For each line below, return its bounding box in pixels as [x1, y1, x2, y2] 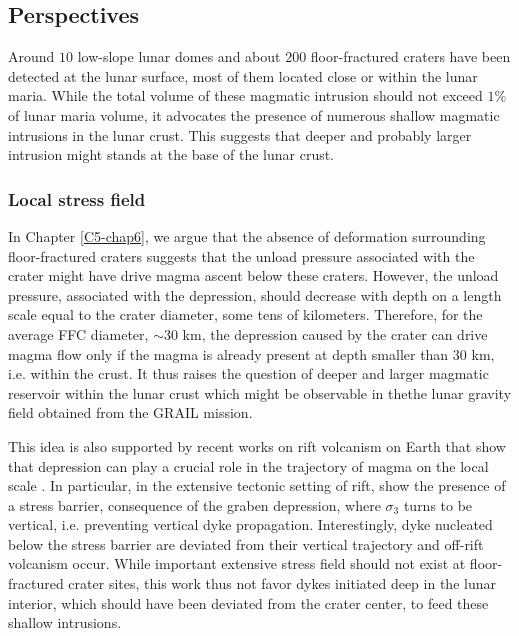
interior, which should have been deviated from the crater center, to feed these [8, 592, 489, 613]
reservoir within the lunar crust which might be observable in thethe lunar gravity [8, 382, 512, 403]
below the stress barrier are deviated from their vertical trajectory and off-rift [8, 533, 484, 554]
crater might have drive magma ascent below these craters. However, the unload [8, 265, 499, 286]
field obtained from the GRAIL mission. [8, 402, 253, 423]
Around [8, 46, 55, 67]
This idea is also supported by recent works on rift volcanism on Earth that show [8, 435, 506, 456]
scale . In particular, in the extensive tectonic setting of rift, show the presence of [8, 475, 506, 496]
